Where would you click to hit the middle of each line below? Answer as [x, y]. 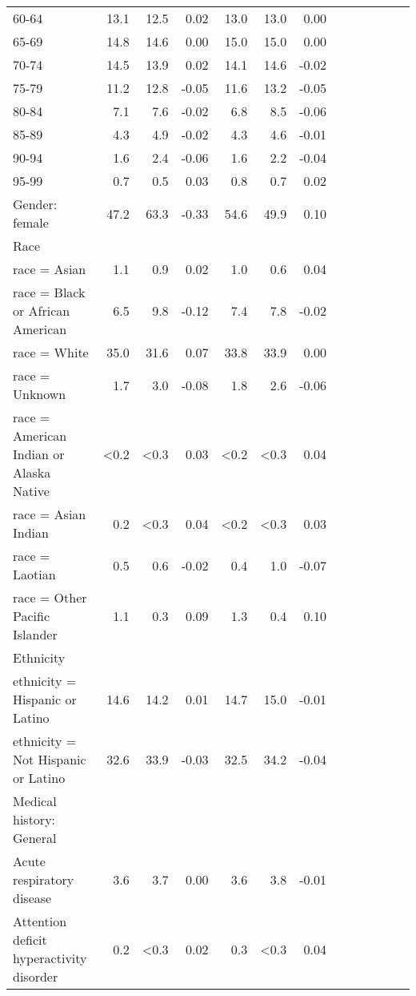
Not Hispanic [50, 759]
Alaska [32, 472]
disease [32, 898]
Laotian [34, 574]
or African [42, 310]
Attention [40, 921]
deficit [30, 940]
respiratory [44, 879]
